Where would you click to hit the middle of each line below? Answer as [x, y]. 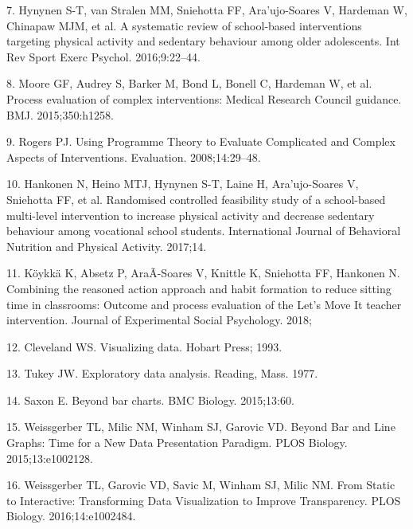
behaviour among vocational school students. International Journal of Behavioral [204, 231]
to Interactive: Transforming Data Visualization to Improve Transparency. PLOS [204, 500]
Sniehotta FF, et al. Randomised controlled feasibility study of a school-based [196, 199]
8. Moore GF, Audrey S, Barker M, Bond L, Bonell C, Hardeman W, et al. [189, 83]
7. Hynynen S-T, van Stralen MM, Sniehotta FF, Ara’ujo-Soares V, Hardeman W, [207, 10]
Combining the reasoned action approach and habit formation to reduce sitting [199, 288]
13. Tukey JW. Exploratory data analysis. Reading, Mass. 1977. [162, 373]
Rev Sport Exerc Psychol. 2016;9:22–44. [103, 56]
